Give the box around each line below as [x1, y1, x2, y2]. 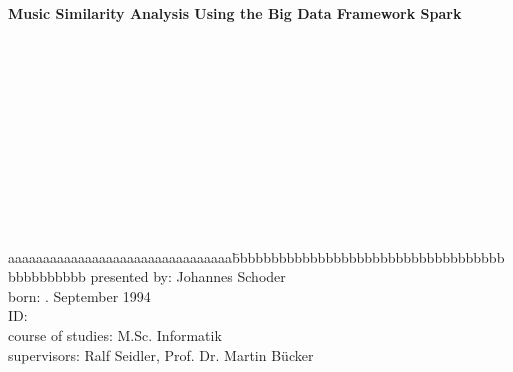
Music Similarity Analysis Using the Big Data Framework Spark [8, 3, 462, 23]
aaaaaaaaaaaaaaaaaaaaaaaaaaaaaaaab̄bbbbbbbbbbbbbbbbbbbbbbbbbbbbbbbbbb [8, 246, 505, 267]
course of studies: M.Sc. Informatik [8, 324, 222, 345]
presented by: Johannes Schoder [90, 266, 286, 287]
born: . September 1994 [8, 285, 151, 306]
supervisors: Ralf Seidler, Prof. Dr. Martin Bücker [8, 344, 314, 365]
